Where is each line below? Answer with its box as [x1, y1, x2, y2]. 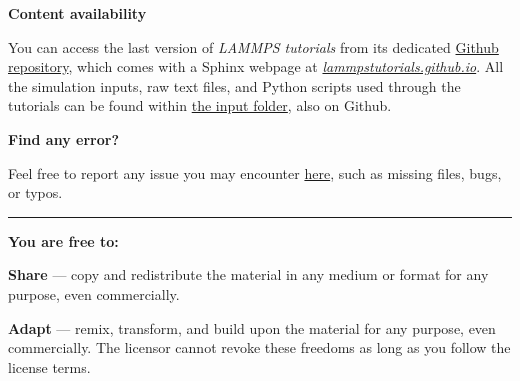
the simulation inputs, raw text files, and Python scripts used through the [8, 75, 461, 96]
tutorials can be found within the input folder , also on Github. [8, 95, 392, 116]
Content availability [8, 3, 147, 23]
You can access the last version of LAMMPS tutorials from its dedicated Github [8, 36, 499, 57]
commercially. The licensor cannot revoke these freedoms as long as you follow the [8, 337, 511, 358]
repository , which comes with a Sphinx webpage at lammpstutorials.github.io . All [8, 56, 504, 77]
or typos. [8, 182, 63, 203]
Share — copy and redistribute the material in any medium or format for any [8, 264, 489, 285]
